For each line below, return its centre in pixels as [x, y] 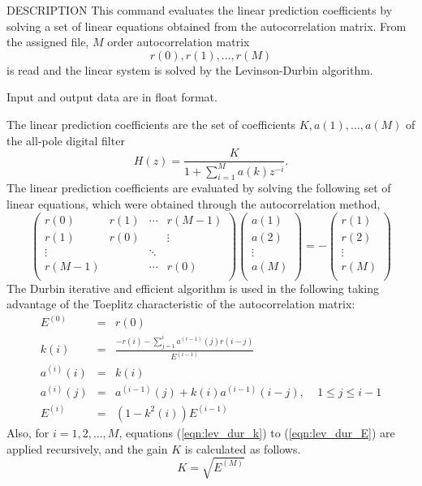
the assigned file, [48, 42]
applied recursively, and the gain [87, 448]
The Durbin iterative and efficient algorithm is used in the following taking [193, 288]
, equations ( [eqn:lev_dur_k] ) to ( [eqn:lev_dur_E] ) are [257, 432]
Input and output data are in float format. [112, 97]
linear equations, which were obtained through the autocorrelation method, [194, 203]
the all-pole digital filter [66, 140]
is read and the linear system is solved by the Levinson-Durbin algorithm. [190, 69]
